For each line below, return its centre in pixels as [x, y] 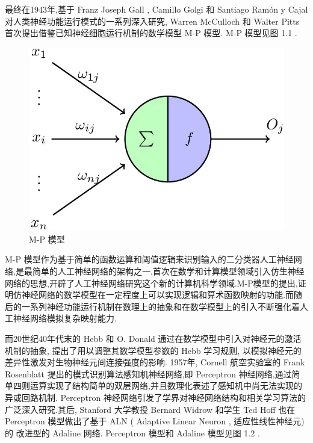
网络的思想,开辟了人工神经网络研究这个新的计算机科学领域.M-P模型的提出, [151, 283]
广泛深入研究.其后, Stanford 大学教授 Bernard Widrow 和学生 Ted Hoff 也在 [150, 409]
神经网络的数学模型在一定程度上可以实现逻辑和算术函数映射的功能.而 [157, 295]
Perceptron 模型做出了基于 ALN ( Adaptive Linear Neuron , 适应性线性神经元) [155, 421]
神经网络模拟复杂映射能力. [65, 318]
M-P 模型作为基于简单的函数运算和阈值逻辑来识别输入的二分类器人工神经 [149, 259]
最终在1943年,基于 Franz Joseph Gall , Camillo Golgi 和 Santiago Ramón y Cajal [156, 9]
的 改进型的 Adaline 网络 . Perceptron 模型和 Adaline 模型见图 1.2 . [132, 432]
